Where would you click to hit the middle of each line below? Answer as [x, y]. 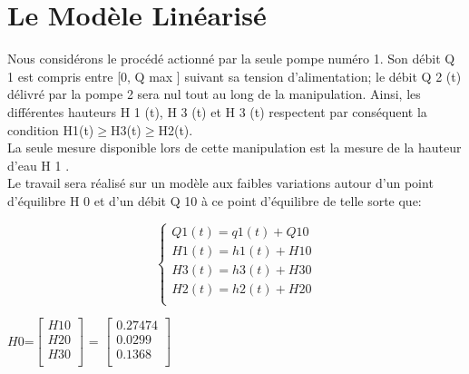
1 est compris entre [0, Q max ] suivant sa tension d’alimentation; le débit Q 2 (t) [234, 76]
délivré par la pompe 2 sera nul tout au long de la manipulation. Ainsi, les [214, 94]
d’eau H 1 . [39, 165]
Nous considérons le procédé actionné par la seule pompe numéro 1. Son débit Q [231, 59]
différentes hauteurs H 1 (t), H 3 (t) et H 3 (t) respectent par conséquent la [217, 111]
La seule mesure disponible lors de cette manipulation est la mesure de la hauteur [234, 148]
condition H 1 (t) [51, 129]
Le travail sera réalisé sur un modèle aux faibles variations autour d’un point [220, 183]
